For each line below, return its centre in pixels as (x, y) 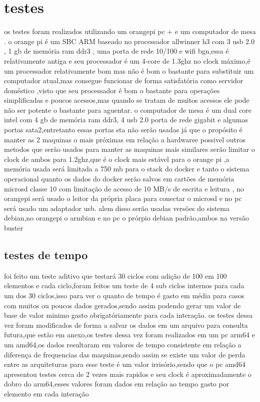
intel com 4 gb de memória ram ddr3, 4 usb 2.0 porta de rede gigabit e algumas (126, 120)
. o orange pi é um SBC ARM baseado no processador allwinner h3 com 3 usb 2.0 (129, 41)
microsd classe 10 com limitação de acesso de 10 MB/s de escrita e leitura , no (124, 188)
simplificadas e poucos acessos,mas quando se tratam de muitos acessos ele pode (127, 100)
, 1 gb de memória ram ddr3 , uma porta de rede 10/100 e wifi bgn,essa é (116, 51)
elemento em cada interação (46, 393)
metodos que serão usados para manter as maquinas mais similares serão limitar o (129, 149)
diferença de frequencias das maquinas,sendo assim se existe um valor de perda (125, 354)
